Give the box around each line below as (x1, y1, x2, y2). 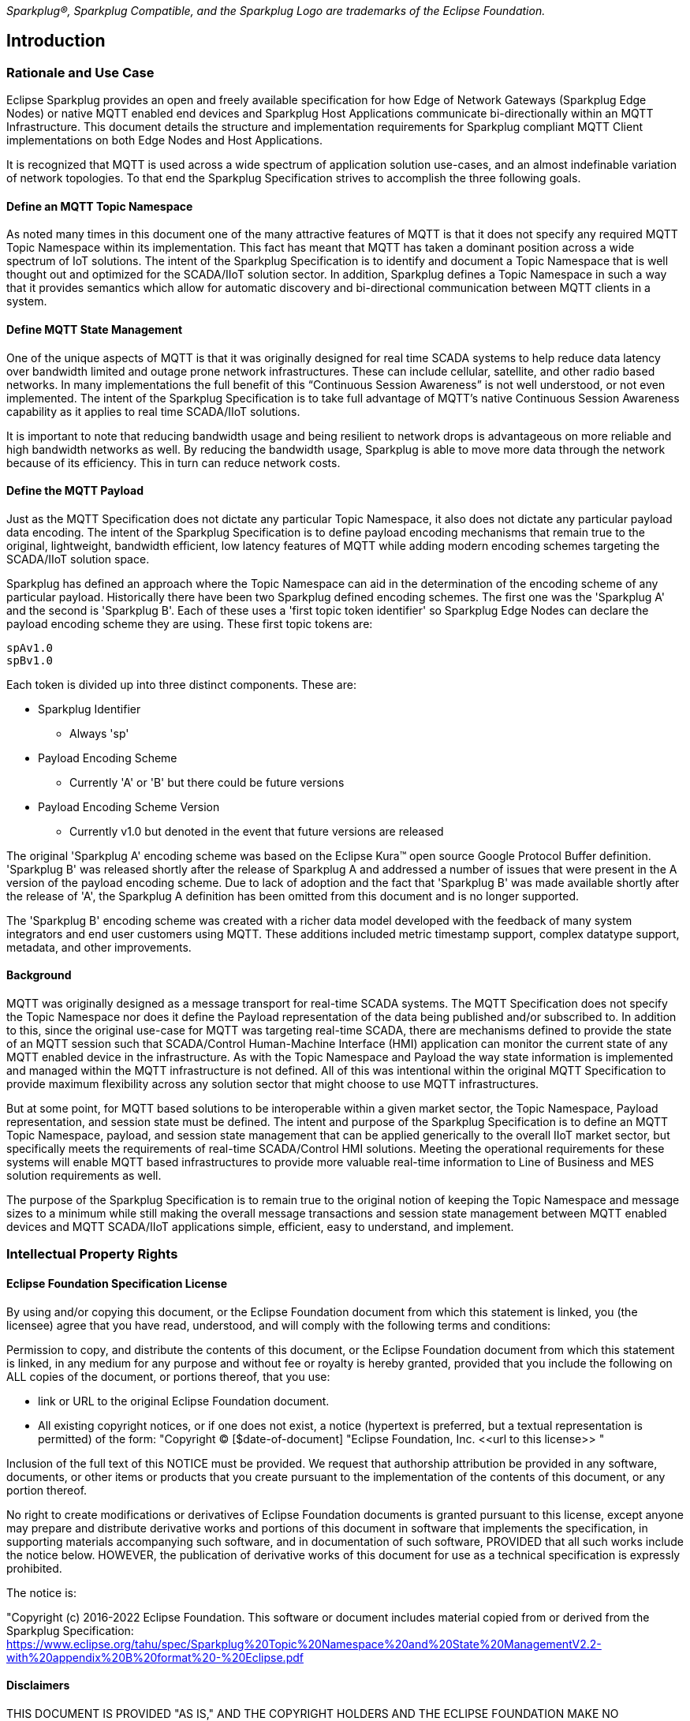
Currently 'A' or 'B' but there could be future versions (69, 775, 345, 789)
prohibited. (6, 1561, 62, 1575)
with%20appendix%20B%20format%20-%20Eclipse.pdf (6, 1650, 304, 1664)
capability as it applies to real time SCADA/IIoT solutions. (6, 404, 300, 418)
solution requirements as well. (6, 1169, 162, 1183)
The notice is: (6, 1585, 76, 1599)
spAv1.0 (6, 641, 54, 654)
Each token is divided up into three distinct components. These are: (6, 677, 356, 691)
